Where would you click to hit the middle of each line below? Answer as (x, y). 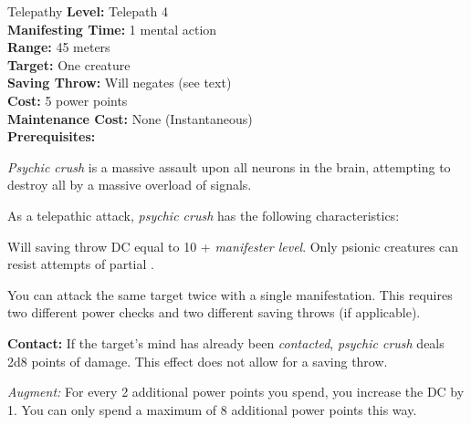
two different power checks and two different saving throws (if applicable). (214, 312)
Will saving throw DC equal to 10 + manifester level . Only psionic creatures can (233, 246)
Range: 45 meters (59, 47)
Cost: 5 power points (68, 100)
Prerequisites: (52, 136)
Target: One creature (69, 64)
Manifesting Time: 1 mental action (112, 29)
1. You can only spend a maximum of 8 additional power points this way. (212, 409)
